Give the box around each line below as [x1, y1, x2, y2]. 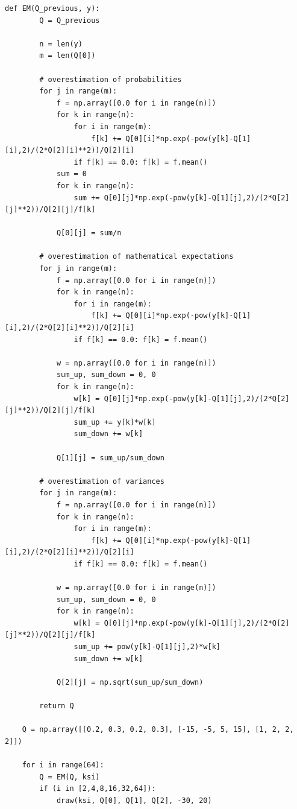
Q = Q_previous [39, 16, 100, 25]
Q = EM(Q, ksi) [39, 772, 100, 781]
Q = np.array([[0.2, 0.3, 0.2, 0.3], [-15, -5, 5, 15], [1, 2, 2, [22, 725, 294, 734]
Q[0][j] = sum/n [56, 229, 122, 238]
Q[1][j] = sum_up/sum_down [56, 453, 164, 462]
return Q [39, 702, 74, 711]
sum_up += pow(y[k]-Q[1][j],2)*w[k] [73, 642, 220, 652]
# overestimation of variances [39, 477, 164, 486]
